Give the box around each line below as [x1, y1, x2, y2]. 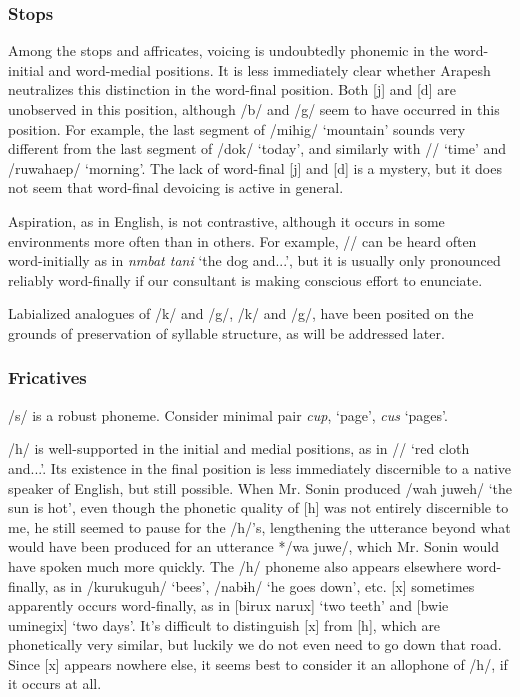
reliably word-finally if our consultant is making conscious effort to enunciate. [8, 269, 483, 290]
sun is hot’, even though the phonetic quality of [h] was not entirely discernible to [8, 497, 509, 518]
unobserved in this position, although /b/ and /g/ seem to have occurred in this [8, 99, 500, 119]
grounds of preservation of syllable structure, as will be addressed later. [8, 322, 445, 343]
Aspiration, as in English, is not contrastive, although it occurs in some [8, 210, 445, 231]
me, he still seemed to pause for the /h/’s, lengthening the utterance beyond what [8, 516, 511, 537]
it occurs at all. [8, 673, 102, 694]
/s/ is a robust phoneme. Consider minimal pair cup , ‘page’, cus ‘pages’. [8, 404, 448, 425]
